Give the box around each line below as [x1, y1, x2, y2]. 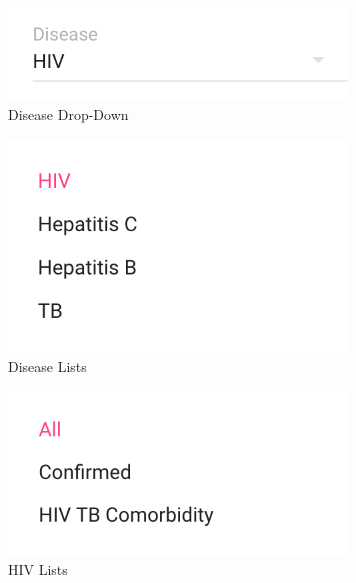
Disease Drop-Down [8, 104, 129, 125]
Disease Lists [8, 356, 87, 377]
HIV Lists [8, 558, 68, 579]
